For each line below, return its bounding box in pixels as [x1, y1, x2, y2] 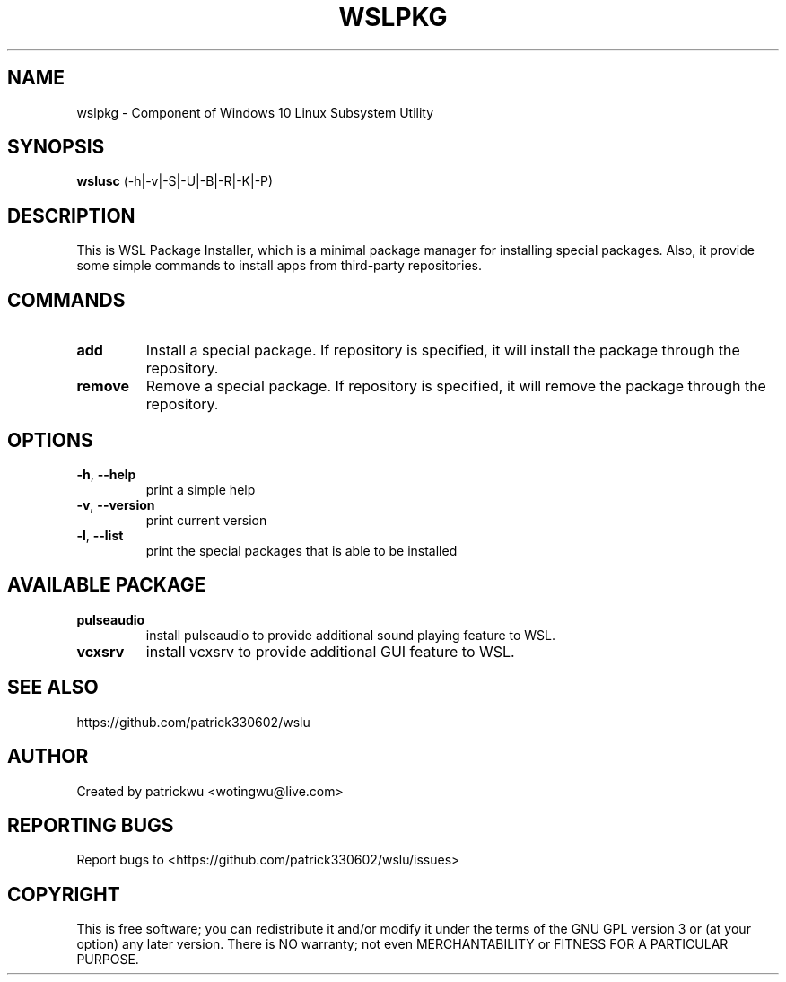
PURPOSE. [76, 951, 139, 968]
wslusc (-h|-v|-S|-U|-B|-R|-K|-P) [76, 173, 274, 189]
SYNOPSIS [7, 136, 105, 159]
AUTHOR [7, 745, 89, 768]
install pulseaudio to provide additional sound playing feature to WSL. [145, 627, 556, 643]
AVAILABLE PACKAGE [7, 574, 206, 597]
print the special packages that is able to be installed [145, 542, 458, 558]
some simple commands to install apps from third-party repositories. [76, 258, 482, 274]
